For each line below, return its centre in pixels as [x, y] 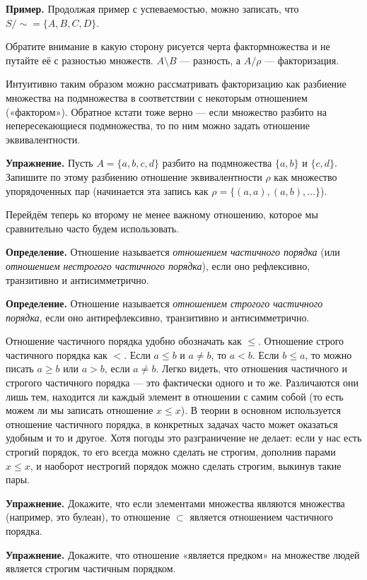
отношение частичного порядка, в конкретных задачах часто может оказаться [172, 424]
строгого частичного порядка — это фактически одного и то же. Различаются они [182, 383]
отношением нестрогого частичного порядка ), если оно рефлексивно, [158, 265]
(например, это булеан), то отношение [88, 517]
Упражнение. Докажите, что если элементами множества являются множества [175, 503]
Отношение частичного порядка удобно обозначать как [124, 341]
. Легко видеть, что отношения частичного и [251, 368]
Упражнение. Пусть [49, 163]
